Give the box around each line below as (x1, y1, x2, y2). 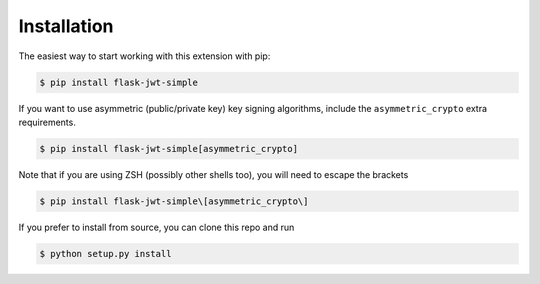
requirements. (18, 116, 77, 128)
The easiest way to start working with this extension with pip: (18, 50, 271, 62)
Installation (18, 15, 114, 37)
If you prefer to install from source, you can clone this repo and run (18, 221, 295, 233)
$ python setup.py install (39, 248, 172, 259)
